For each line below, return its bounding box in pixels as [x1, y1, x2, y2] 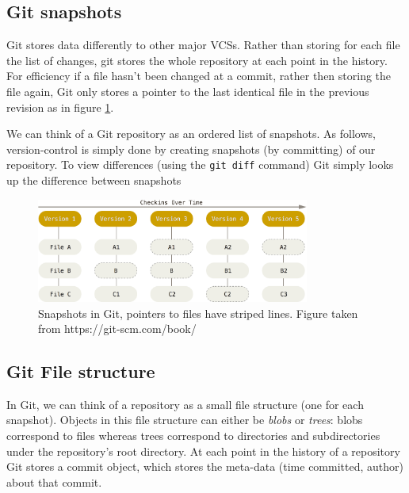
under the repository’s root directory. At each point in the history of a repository [6, 442, 400, 459]
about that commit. [6, 473, 102, 490]
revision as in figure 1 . [6, 98, 114, 115]
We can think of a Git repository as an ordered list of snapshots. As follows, [6, 125, 376, 142]
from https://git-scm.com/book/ [38, 320, 197, 337]
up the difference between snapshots [6, 172, 182, 189]
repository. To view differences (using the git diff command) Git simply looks [6, 156, 394, 173]
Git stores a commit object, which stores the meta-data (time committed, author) [6, 458, 403, 475]
